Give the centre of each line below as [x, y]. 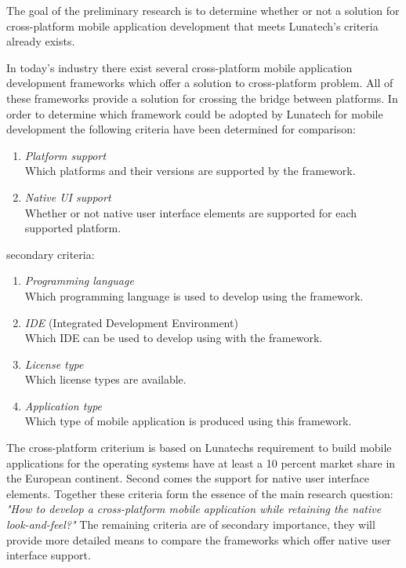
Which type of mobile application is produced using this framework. [188, 421]
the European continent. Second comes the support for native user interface [188, 478]
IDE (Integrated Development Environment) [131, 322]
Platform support [65, 155]
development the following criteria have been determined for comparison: [181, 129]
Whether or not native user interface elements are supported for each [191, 212]
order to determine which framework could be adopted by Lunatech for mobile [195, 113]
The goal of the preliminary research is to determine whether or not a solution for [203, 10]
